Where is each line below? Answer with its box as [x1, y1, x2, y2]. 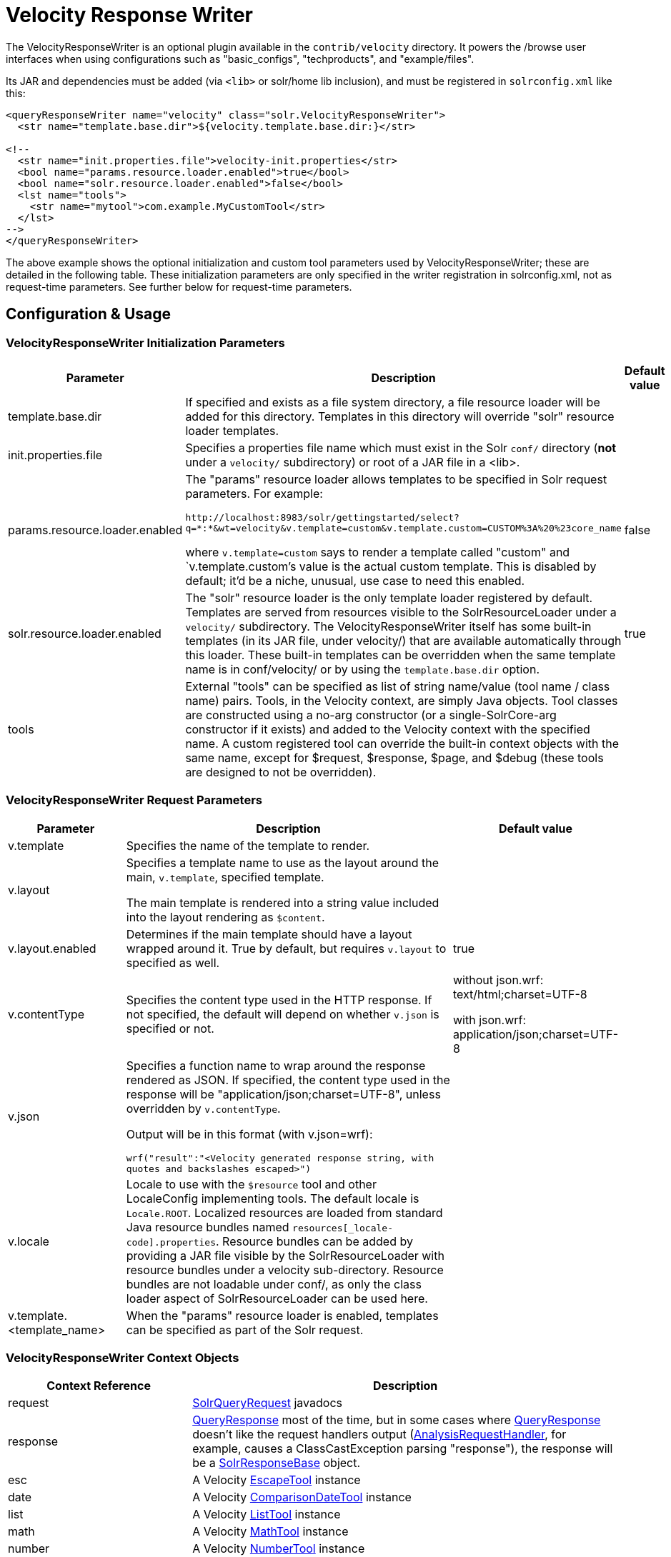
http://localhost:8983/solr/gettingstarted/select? [185, 511, 459, 523]
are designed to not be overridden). [185, 764, 377, 779]
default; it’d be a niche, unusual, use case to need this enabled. [185, 573, 525, 588]
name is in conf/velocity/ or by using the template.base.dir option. [185, 661, 540, 676]
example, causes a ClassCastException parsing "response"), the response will [192, 1441, 613, 1456]
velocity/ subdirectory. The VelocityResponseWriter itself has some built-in [185, 619, 592, 634]
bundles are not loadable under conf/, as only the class [126, 1276, 422, 1291]
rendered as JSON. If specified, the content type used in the [126, 1072, 450, 1087]
